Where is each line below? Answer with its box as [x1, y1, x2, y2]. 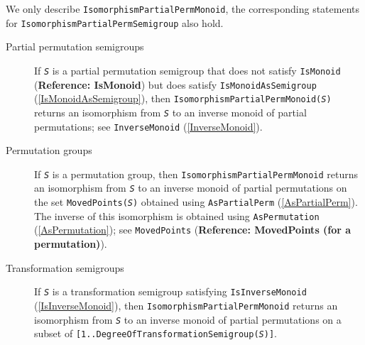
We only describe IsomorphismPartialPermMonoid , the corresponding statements [6, 1, 359, 16]
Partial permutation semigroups [6, 39, 144, 54]
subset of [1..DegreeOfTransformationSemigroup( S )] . [34, 326, 277, 341]
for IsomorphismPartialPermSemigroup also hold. [6, 15, 224, 30]
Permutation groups [6, 143, 92, 158]
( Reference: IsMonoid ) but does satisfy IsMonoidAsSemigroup [34, 77, 317, 92]
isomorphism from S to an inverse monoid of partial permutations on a [34, 312, 342, 327]
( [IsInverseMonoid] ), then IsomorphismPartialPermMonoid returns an [34, 297, 338, 312]
